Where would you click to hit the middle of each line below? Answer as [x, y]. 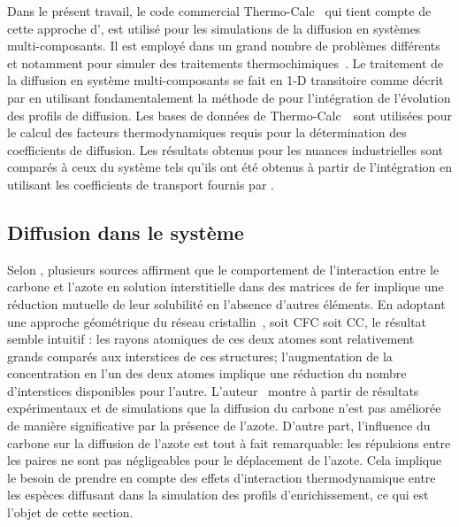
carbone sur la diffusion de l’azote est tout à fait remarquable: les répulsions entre [229, 442]
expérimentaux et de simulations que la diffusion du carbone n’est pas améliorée [224, 408]
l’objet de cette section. [70, 512]
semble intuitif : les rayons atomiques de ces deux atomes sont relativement [211, 339]
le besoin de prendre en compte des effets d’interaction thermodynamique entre [222, 477]
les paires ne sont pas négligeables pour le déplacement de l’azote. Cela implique [225, 460]
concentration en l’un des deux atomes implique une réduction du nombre [207, 373]
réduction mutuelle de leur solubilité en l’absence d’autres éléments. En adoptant [226, 303]
